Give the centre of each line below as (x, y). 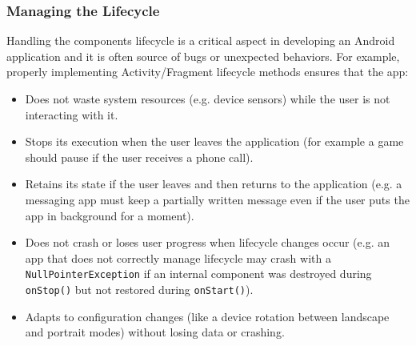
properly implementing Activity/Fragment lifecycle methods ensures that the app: (208, 72)
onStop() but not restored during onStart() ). (139, 289)
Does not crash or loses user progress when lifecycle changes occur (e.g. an (207, 242)
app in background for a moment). (110, 215)
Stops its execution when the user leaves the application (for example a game (214, 141)
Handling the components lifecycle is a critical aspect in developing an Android (201, 40)
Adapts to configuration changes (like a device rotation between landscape (207, 316)
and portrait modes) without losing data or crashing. (155, 332)
